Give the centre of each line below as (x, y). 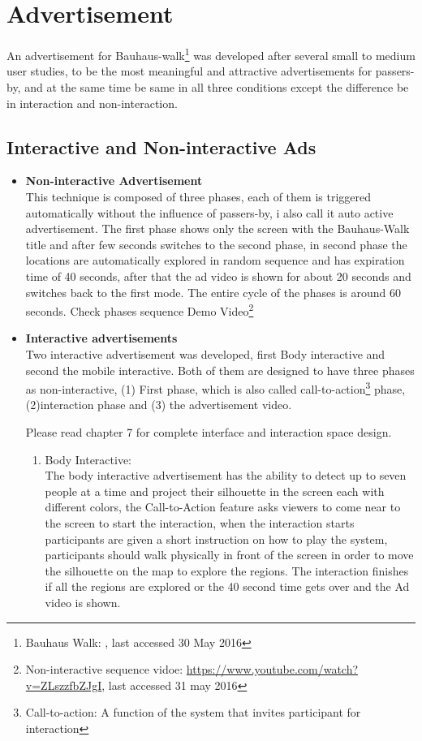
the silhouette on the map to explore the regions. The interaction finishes (227, 570)
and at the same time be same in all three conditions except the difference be (217, 86)
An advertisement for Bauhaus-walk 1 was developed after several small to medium (211, 54)
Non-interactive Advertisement (114, 181)
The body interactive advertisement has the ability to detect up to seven (226, 475)
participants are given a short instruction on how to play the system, (216, 539)
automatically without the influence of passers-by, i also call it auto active (209, 212)
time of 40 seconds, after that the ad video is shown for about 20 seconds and (218, 276)
